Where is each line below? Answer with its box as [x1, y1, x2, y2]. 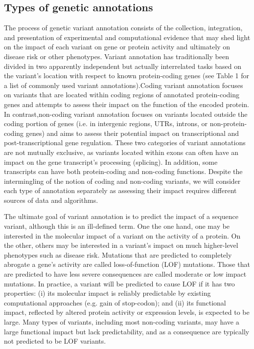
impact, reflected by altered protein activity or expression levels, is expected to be [4, 307, 250, 317]
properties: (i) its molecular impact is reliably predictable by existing [4, 288, 211, 298]
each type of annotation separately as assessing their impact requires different [4, 185, 237, 196]
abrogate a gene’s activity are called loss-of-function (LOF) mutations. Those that [4, 259, 250, 269]
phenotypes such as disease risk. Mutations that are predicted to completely [4, 249, 232, 260]
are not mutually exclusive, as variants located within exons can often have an [4, 147, 239, 157]
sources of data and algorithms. [4, 195, 98, 205]
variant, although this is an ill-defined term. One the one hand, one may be [4, 221, 230, 231]
